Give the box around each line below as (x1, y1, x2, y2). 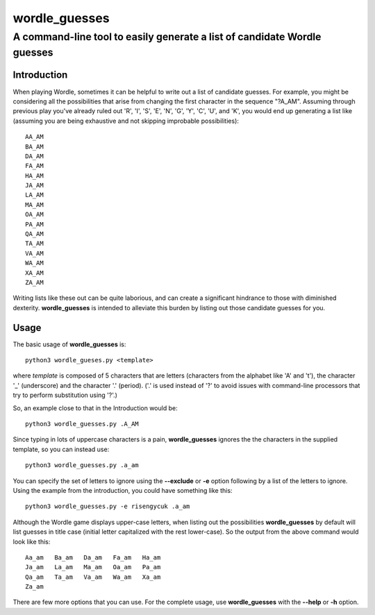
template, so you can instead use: (12, 445, 110, 453)
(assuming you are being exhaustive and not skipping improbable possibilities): (12, 117, 240, 125)
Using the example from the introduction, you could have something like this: (12, 486, 233, 494)
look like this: (12, 537, 51, 546)
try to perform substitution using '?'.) (12, 391, 118, 399)
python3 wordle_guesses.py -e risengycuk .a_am (25, 503, 190, 510)
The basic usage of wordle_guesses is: (12, 340, 126, 348)
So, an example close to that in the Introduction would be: (12, 403, 178, 412)
